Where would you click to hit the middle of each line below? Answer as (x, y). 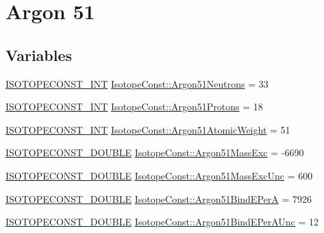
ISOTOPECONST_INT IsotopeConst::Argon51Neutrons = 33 (137, 83)
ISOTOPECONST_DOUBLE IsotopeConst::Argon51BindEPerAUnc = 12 (162, 222)
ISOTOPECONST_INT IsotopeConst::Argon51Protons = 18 (134, 107)
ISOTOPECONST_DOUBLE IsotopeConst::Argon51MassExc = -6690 (155, 152)
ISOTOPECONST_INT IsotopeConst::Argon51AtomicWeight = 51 (148, 129)
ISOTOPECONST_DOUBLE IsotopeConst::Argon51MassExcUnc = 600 (159, 175)
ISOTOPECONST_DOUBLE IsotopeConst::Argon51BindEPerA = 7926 (159, 198)
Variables (39, 54)
